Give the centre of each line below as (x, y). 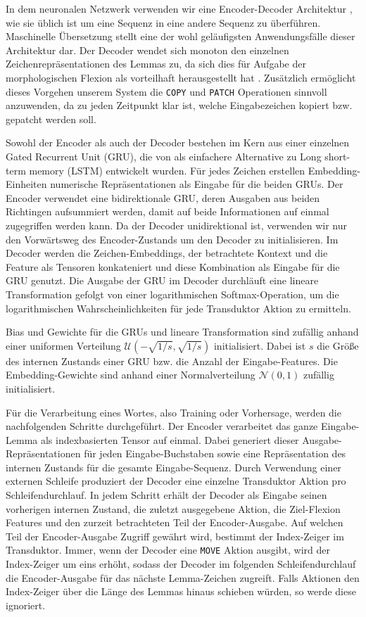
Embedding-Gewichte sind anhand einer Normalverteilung (131, 375)
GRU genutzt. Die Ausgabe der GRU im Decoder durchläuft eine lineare (162, 280)
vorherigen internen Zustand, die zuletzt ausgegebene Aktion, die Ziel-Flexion (173, 508)
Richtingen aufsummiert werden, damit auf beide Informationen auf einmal (168, 211)
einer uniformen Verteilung (63, 345)
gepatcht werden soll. (51, 119)
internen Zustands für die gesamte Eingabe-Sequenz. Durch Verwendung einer (173, 467)
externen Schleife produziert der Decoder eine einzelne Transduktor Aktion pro (176, 481)
